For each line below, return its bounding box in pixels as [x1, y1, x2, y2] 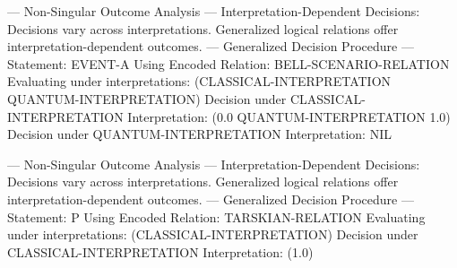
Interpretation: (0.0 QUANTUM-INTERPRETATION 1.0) [127, 107, 451, 125]
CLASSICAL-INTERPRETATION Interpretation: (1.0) [7, 242, 314, 261]
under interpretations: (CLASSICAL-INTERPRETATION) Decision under [7, 225, 418, 244]
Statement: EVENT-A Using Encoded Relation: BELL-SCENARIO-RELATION [7, 54, 450, 73]
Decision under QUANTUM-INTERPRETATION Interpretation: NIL [7, 125, 392, 143]
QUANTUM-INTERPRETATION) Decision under [7, 89, 287, 108]
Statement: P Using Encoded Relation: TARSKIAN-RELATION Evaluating [7, 207, 426, 226]
